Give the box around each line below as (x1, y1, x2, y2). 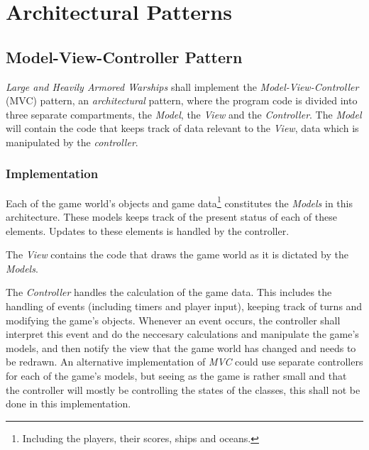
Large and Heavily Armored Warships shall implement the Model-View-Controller (6, 79, 359, 94)
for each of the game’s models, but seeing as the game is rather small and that (6, 368, 347, 383)
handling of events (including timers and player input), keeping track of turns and (6, 298, 363, 313)
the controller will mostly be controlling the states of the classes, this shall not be (6, 382, 360, 397)
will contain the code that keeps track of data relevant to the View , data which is (6, 121, 359, 136)
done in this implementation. (6, 396, 131, 411)
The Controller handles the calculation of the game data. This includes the (6, 285, 332, 300)
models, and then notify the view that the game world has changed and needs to (6, 340, 356, 355)
